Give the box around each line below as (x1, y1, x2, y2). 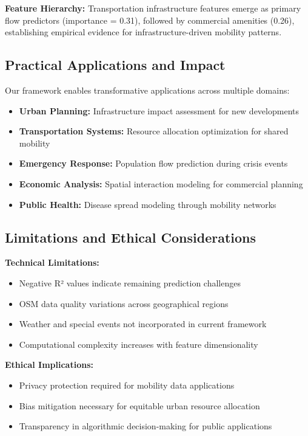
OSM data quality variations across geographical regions (19, 297, 229, 310)
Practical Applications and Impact (5, 55, 226, 74)
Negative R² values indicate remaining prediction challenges (19, 276, 241, 289)
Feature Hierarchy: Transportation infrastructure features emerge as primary (5, 2, 301, 14)
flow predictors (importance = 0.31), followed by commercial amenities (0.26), (5, 13, 295, 26)
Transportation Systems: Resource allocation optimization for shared (19, 125, 289, 137)
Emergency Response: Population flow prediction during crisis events (19, 157, 288, 170)
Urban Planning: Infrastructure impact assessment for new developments (19, 104, 299, 117)
